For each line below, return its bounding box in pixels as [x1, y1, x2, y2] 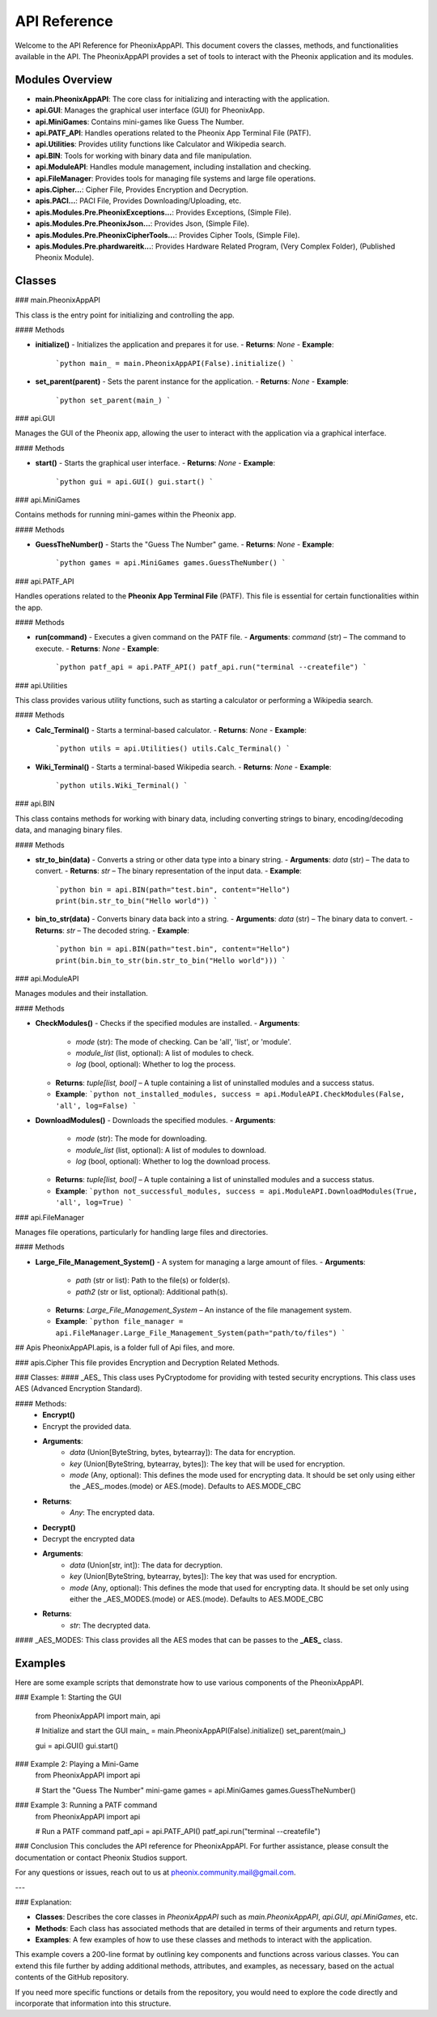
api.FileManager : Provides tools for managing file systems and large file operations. [35, 173, 316, 183]
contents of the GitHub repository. [15, 1972, 129, 1982]
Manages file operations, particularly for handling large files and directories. [15, 1228, 269, 1237]
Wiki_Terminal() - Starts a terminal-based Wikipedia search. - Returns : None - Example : [35, 762, 332, 772]
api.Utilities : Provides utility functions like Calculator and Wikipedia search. [35, 139, 286, 149]
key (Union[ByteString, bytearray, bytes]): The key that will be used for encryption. [70, 1458, 346, 1469]
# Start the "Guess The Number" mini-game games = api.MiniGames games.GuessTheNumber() [35, 1785, 356, 1795]
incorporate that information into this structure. [15, 1998, 172, 2008]
